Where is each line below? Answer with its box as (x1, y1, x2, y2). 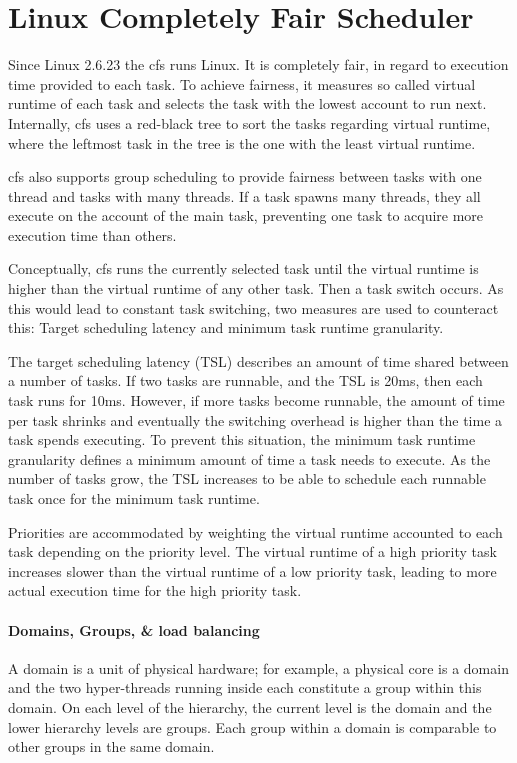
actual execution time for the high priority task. (8, 580, 302, 601)
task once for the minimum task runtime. (8, 488, 260, 508)
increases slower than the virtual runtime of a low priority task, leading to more (8, 560, 497, 581)
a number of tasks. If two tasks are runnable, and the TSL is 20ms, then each (8, 370, 483, 391)
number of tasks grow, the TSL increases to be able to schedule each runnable (8, 468, 486, 489)
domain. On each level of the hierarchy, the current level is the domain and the (8, 696, 492, 717)
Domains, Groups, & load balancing (8, 619, 260, 640)
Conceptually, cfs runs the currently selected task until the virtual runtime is (8, 258, 479, 279)
